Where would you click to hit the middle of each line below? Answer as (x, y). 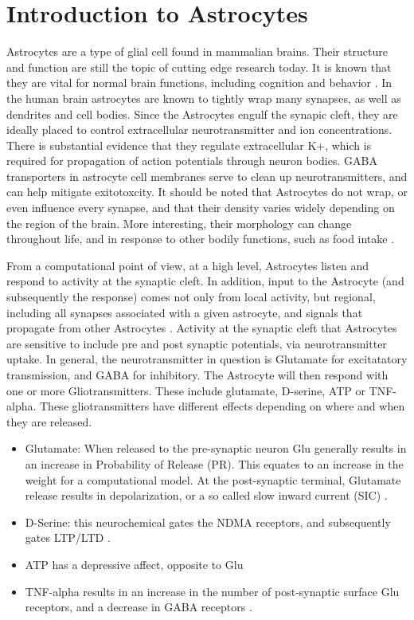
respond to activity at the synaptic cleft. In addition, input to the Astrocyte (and (205, 281)
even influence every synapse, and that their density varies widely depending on (201, 208)
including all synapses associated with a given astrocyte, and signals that (185, 312)
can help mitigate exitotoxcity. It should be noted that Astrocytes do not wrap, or (207, 192)
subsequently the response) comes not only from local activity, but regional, (191, 297)
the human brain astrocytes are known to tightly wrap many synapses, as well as (204, 98)
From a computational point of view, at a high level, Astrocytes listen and (188, 265)
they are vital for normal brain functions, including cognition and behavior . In (199, 82)
